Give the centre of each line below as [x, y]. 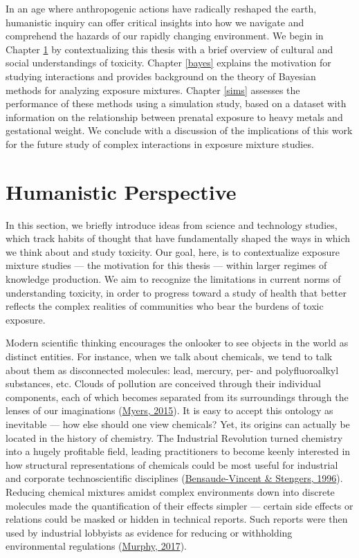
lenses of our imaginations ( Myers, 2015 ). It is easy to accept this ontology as [169, 410]
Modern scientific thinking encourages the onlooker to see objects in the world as [177, 343]
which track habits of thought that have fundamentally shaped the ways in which [178, 238]
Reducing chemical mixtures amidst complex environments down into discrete [170, 491]
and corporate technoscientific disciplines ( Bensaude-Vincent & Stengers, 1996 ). [174, 478]
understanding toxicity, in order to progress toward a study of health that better [176, 292]
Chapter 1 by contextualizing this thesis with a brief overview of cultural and [169, 49]
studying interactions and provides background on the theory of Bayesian [161, 76]
